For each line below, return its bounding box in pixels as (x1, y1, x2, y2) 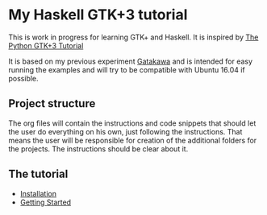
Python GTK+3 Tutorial (8, 40, 84, 50)
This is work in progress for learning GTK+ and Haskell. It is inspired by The (8, 32, 259, 42)
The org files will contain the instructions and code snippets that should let (8, 118, 257, 128)
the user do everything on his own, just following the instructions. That (8, 126, 243, 136)
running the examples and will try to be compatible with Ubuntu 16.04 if (8, 64, 246, 74)
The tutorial (8, 167, 69, 181)
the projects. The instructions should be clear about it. (8, 143, 189, 154)
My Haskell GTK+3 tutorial (8, 6, 188, 24)
